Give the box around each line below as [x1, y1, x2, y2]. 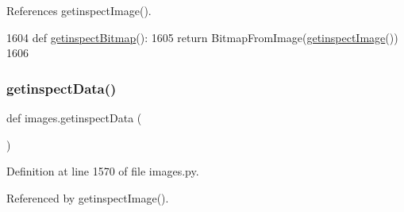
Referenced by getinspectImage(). [6, 189, 169, 206]
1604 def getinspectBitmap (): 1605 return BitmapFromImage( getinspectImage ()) [6, 29, 398, 45]
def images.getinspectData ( [6, 110, 142, 125]
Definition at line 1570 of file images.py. [6, 163, 199, 179]
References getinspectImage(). [6, 2, 152, 18]
